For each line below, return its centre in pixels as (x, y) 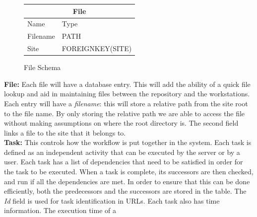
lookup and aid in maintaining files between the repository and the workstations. (127, 94)
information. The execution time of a (60, 210)
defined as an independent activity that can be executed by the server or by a (122, 152)
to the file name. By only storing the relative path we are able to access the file (125, 113)
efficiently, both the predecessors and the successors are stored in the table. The (125, 191)
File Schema (42, 67)
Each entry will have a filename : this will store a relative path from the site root (126, 103)
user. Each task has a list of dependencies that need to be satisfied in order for (124, 162)
